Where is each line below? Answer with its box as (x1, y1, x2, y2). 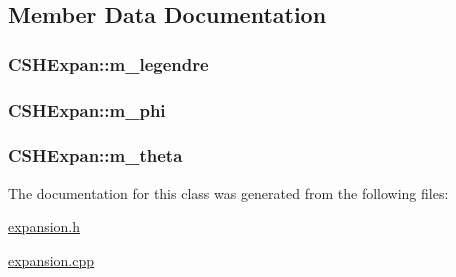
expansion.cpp (8, 249, 95, 270)
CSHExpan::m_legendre (8, 51, 209, 76)
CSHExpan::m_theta (8, 143, 183, 168)
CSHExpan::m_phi (8, 97, 166, 122)
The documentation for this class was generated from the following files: (8, 182, 449, 203)
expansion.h (8, 216, 81, 237)
